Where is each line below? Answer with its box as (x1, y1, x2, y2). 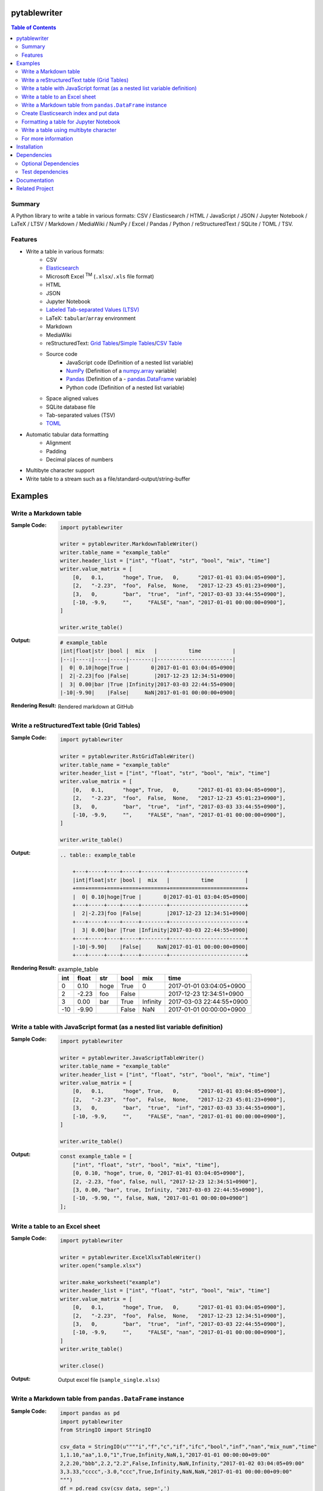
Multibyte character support (26, 467, 95, 474)
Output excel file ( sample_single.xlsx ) (58, 1376, 160, 1383)
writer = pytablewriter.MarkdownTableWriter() (59, 540, 199, 547)
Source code (46, 351, 77, 358)
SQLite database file (46, 403, 96, 410)
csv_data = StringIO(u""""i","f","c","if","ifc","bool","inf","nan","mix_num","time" (59, 1443, 318, 1450)
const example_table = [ (59, 1153, 133, 1160)
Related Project (16, 185, 54, 192)
